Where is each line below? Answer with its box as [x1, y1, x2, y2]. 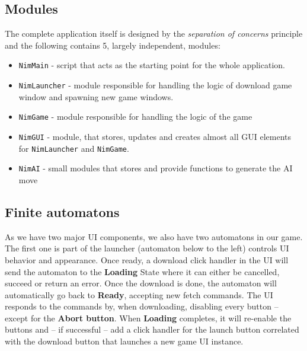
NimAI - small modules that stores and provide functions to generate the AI [18, 162, 293, 174]
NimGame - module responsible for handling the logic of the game [18, 110, 252, 123]
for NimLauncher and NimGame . [18, 142, 129, 154]
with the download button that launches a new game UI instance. [5, 335, 244, 347]
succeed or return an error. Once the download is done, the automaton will [5, 277, 277, 289]
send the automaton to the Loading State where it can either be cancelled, [5, 265, 280, 277]
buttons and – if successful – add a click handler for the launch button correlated [5, 323, 299, 336]
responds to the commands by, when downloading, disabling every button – [5, 300, 279, 312]
